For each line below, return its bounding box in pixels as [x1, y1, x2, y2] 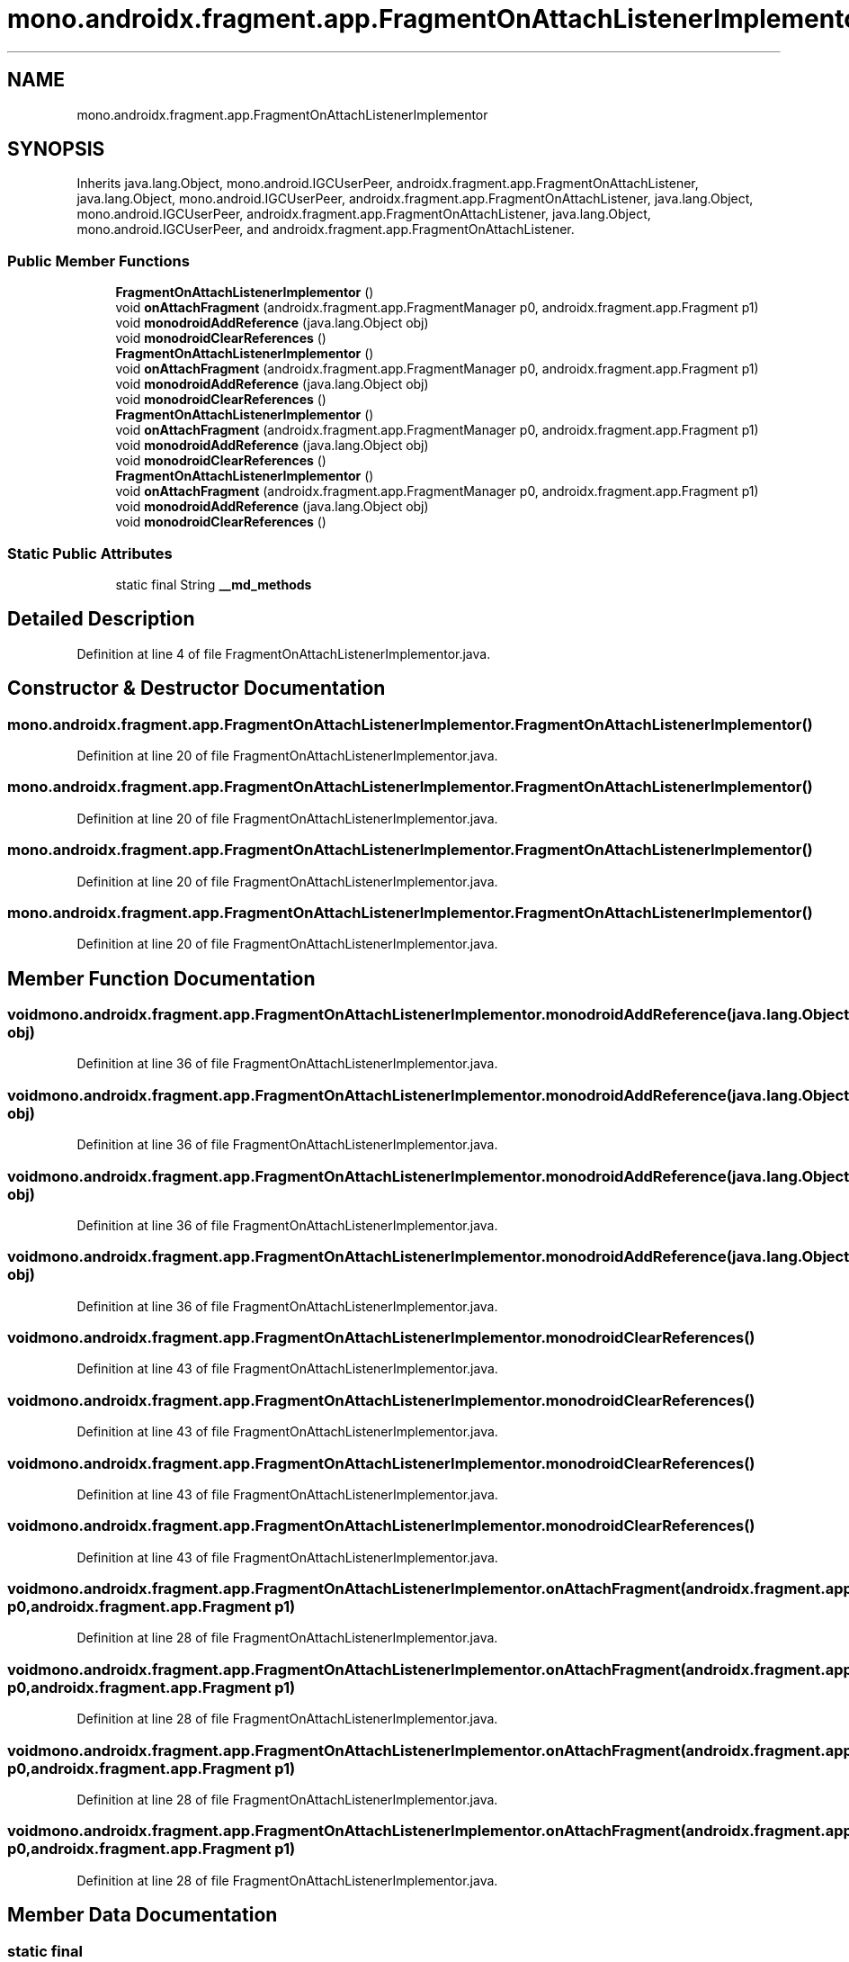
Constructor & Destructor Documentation [7, 677, 386, 700]
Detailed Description [7, 607, 195, 631]
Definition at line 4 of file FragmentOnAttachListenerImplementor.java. [76, 645, 491, 661]
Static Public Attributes [7, 544, 173, 562]
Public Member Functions [7, 251, 190, 270]
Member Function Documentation [7, 967, 316, 990]
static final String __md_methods [115, 576, 312, 592]
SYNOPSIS [7, 138, 105, 161]
